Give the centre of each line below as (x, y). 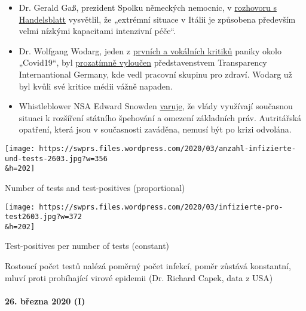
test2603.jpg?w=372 (43, 217)
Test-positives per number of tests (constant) (87, 246)
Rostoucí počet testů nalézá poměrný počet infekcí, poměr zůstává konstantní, (148, 266)
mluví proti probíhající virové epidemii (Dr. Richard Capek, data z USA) (139, 277)
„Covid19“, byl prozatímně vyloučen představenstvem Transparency (143, 62)
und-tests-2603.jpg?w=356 (56, 158)
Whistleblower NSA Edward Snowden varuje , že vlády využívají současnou (156, 106)
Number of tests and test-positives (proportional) (95, 187)
